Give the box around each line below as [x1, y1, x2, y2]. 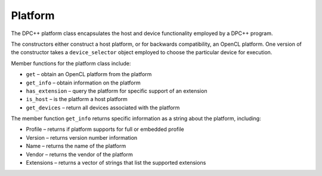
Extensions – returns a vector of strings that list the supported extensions [26, 159, 206, 166]
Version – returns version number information [26, 134, 138, 141]
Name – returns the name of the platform [26, 143, 126, 150]
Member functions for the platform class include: [11, 59, 131, 67]
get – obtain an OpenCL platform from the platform [26, 71, 152, 78]
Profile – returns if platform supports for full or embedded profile [26, 125, 184, 133]
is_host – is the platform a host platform [26, 96, 128, 103]
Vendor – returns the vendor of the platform [26, 150, 134, 158]
